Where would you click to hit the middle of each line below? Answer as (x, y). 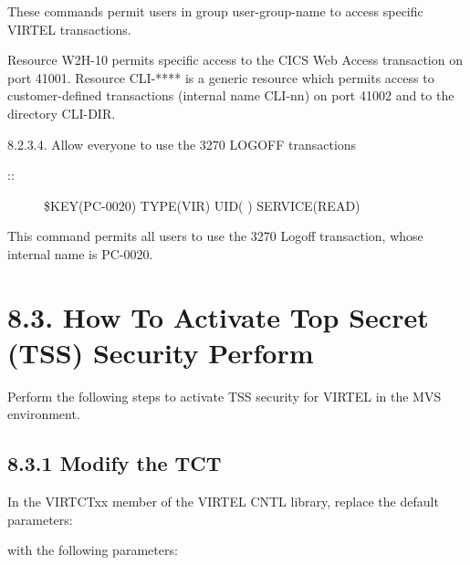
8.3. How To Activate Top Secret (218, 316)
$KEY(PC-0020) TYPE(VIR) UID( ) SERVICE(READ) (202, 205)
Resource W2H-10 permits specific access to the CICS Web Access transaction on (235, 60)
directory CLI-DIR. (62, 113)
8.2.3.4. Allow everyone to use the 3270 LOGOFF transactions (182, 144)
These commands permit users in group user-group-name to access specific (215, 11)
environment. (44, 414)
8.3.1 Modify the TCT (115, 463)
